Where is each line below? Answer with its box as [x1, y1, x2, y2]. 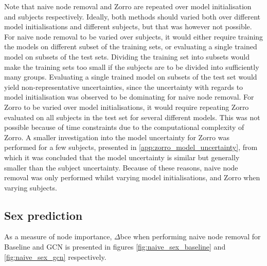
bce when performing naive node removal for [120, 231, 261, 242]
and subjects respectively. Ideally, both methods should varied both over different [4, 11, 260, 22]
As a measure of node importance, [4, 231, 112, 242]
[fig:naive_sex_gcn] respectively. [4, 251, 106, 262]
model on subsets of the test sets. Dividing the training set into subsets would [4, 51, 250, 62]
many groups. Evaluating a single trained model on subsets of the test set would [4, 71, 257, 82]
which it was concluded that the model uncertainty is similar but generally [4, 151, 240, 162]
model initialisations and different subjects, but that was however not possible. [4, 21, 252, 32]
